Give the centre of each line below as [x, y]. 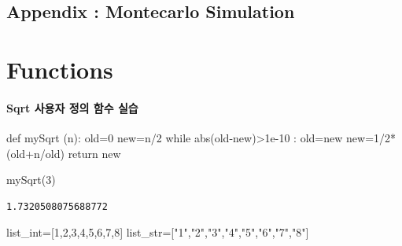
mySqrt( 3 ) [31, 180]
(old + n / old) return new [64, 153]
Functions [60, 69]
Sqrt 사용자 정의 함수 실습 [72, 107]
